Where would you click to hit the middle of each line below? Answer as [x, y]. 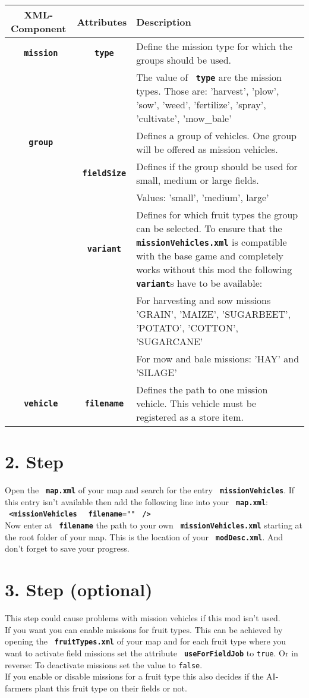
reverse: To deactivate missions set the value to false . [104, 664]
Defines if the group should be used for [217, 166]
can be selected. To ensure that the [209, 228]
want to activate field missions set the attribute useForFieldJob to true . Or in [152, 652]
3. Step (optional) [79, 589]
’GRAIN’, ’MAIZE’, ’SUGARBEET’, [213, 314]
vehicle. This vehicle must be [196, 403]
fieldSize [104, 173]
